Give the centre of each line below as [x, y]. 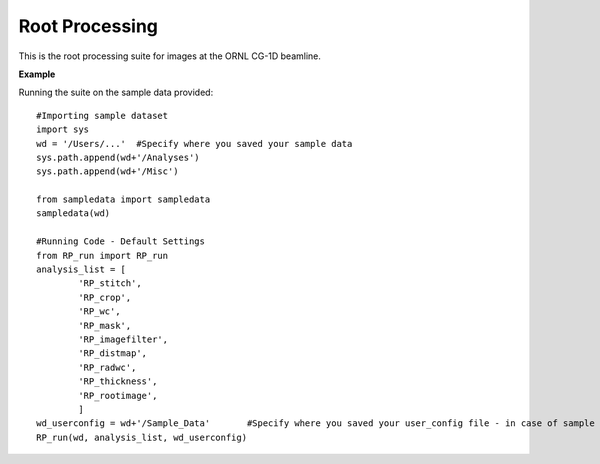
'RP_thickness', [118, 381]
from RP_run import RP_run [102, 255]
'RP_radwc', [107, 367]
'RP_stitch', [110, 283]
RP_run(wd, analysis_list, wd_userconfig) [142, 437]
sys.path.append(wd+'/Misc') [107, 171]
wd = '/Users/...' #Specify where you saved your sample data [194, 143]
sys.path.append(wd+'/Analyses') [118, 157]
